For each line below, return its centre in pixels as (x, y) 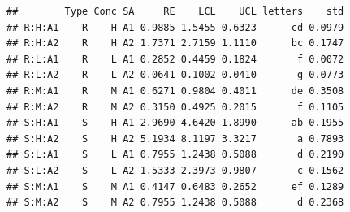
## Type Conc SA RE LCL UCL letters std (175, 11)
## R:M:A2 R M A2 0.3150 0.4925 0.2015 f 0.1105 (175, 107)
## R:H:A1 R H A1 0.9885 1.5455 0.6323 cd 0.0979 (175, 27)
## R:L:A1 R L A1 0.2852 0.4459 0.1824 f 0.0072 (175, 59)
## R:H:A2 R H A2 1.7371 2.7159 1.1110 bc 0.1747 (175, 43)
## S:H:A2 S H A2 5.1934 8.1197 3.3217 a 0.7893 (175, 138)
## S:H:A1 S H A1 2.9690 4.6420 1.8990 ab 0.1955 (175, 123)
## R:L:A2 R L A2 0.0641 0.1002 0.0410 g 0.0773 (175, 75)
